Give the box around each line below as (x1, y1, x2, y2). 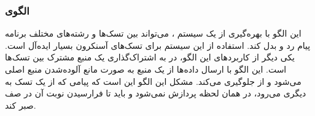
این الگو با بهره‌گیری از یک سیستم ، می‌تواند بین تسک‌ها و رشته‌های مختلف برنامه (5, 27, 301, 40)
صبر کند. (5, 98, 36, 111)
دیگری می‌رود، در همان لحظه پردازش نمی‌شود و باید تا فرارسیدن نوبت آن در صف (5, 87, 306, 100)
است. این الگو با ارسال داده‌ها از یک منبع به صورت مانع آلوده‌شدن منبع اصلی (5, 63, 287, 75)
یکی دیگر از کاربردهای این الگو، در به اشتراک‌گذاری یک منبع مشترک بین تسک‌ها (5, 51, 295, 63)
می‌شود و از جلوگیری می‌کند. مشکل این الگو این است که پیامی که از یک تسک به (5, 74, 301, 87)
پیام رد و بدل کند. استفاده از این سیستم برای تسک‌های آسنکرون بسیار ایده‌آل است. (5, 38, 311, 51)
